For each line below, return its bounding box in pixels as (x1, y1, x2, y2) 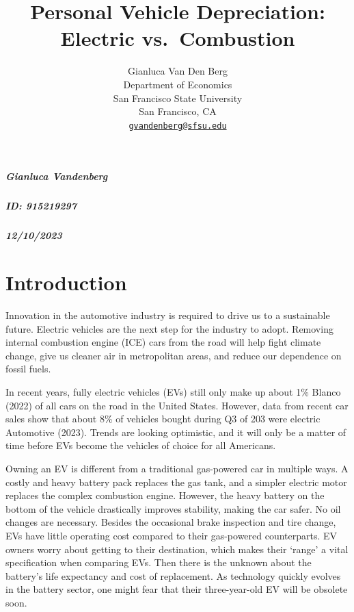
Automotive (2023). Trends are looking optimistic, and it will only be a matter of (5, 424, 346, 439)
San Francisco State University (113, 90, 243, 105)
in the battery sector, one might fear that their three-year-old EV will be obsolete (5, 582, 348, 596)
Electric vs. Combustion (60, 24, 295, 52)
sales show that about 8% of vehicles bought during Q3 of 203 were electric (5, 411, 321, 426)
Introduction (5, 268, 127, 296)
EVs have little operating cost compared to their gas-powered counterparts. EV (5, 528, 338, 542)
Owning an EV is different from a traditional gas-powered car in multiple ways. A (5, 461, 349, 475)
